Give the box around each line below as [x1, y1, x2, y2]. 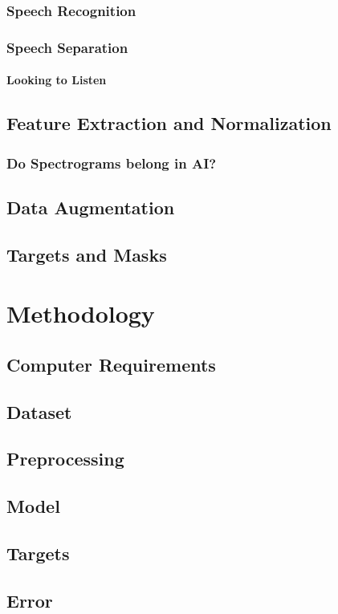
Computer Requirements [6, 352, 216, 376]
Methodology [6, 297, 155, 330]
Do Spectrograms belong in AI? [6, 152, 217, 173]
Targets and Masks [6, 242, 167, 266]
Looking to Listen [6, 71, 107, 88]
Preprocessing [6, 446, 124, 471]
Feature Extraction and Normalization [6, 111, 332, 136]
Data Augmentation [6, 194, 175, 219]
